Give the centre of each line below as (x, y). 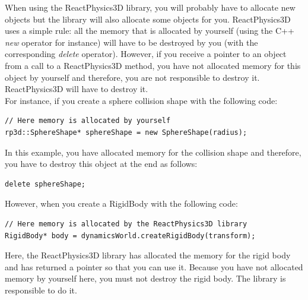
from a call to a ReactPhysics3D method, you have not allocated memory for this (153, 65)
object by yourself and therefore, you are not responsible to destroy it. (132, 77)
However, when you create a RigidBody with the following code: (121, 203)
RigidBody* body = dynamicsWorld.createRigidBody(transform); (130, 236)
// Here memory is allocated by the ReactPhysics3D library (126, 224)
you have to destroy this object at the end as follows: (101, 164)
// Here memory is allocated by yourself (88, 121)
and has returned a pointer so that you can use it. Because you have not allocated (154, 266)
